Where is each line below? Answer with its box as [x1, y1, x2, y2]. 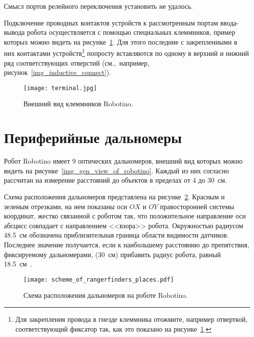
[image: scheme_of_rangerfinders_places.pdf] [23, 276, 174, 283]
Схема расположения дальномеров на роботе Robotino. [23, 290, 188, 300]
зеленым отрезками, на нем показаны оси [4, 201, 127, 211]
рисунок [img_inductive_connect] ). [4, 67, 111, 77]
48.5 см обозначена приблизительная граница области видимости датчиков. [4, 230, 229, 240]
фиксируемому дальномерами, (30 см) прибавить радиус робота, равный [4, 249, 221, 259]
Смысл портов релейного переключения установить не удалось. [4, 1, 193, 11]
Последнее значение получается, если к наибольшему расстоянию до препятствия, [4, 239, 250, 249]
